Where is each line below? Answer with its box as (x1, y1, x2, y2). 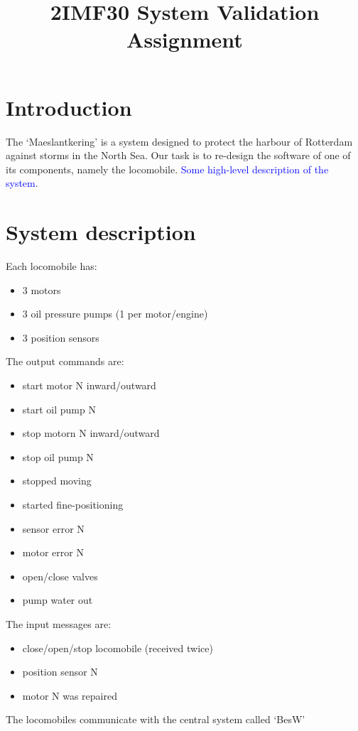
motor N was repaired (22, 688, 117, 703)
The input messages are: (6, 616, 112, 631)
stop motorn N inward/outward (22, 426, 160, 440)
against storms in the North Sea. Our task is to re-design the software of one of (6, 148, 351, 163)
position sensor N (22, 664, 98, 679)
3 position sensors (22, 330, 99, 345)
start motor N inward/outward (22, 377, 156, 392)
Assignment (126, 25, 243, 54)
